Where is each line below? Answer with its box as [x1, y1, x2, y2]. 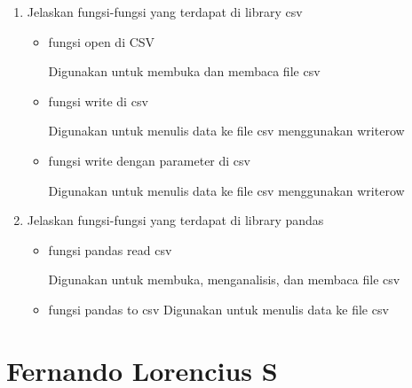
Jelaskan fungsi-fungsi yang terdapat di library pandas [27, 211, 324, 229]
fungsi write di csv [48, 91, 148, 110]
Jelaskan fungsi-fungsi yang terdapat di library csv [27, 3, 303, 20]
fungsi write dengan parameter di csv [48, 151, 250, 169]
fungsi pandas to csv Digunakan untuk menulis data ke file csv [48, 299, 389, 318]
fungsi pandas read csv [48, 240, 172, 259]
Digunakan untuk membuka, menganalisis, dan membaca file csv [48, 270, 400, 289]
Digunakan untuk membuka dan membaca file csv [48, 62, 321, 81]
